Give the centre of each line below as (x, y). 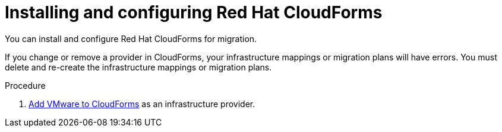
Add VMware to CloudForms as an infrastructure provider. (142, 104)
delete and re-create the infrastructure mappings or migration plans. (138, 67)
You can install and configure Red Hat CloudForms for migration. (131, 38)
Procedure (25, 85)
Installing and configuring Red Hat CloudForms (194, 12)
